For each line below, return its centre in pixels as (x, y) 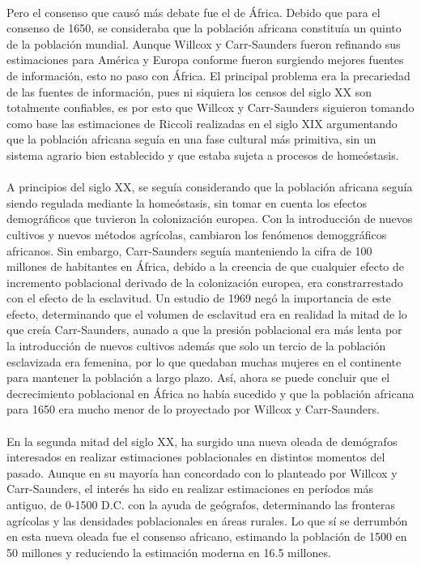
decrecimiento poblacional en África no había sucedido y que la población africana (210, 393)
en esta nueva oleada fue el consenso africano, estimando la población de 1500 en (207, 536)
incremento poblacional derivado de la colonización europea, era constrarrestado (205, 282)
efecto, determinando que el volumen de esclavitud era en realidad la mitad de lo (207, 313)
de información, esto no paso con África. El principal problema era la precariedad (208, 75)
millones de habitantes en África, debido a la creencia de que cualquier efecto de (206, 266)
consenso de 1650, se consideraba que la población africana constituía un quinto (204, 28)
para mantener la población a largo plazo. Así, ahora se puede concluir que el (198, 377)
